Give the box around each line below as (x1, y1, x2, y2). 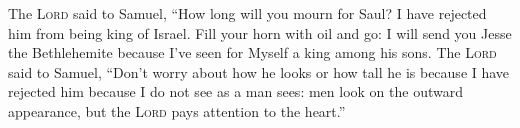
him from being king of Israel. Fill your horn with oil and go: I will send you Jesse (8, 22, 512, 43)
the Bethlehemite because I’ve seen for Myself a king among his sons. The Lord (8, 42, 497, 63)
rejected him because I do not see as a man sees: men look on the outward (8, 81, 463, 102)
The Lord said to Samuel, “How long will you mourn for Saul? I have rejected (8, 3, 487, 23)
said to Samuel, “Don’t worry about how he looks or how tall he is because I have (8, 61, 510, 82)
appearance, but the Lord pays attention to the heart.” (8, 100, 346, 121)
